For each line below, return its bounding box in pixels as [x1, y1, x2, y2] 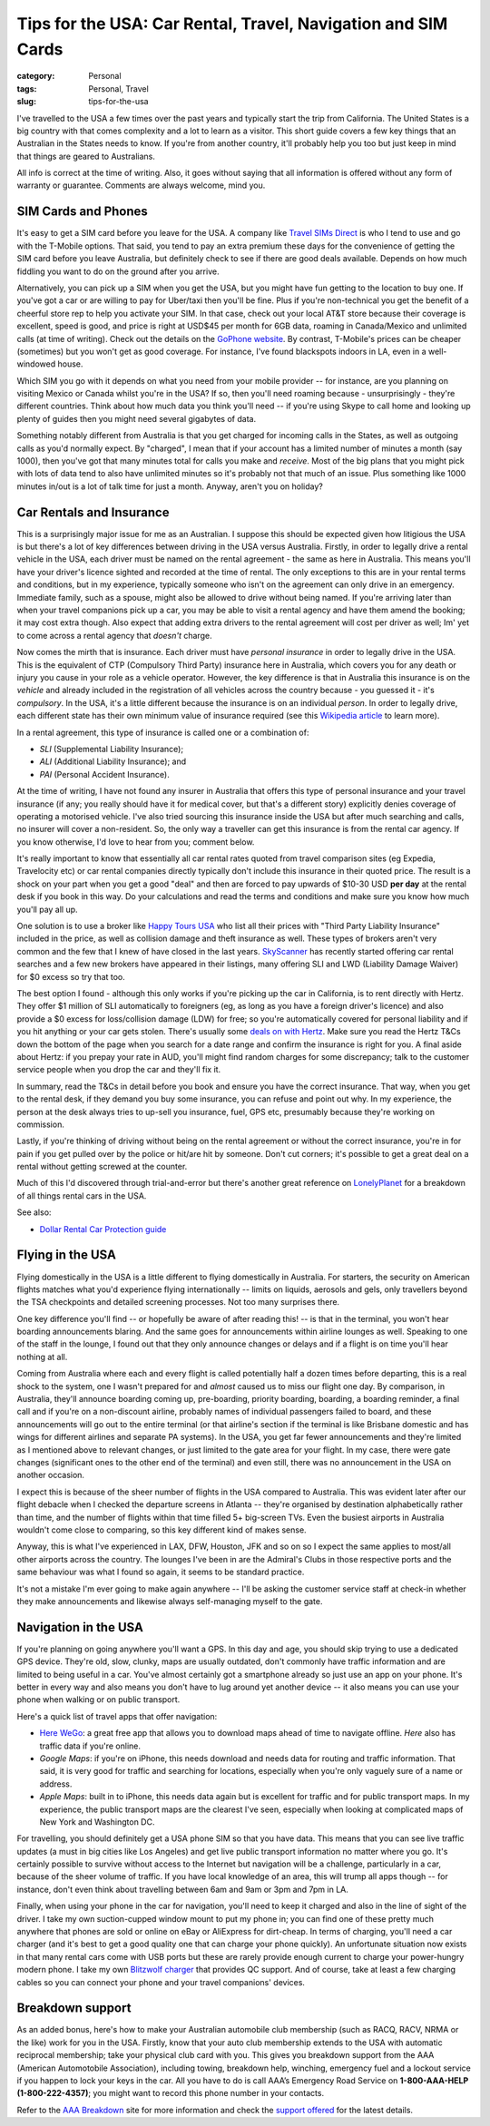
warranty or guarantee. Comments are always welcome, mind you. [16, 180, 266, 191]
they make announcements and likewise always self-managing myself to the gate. [16, 1595, 323, 1606]
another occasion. [16, 1470, 85, 1481]
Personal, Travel [88, 83, 149, 94]
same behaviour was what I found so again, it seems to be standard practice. [16, 1566, 305, 1578]
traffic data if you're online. [39, 1740, 141, 1751]
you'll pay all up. [16, 904, 78, 915]
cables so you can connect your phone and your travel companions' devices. [16, 1976, 306, 1987]
